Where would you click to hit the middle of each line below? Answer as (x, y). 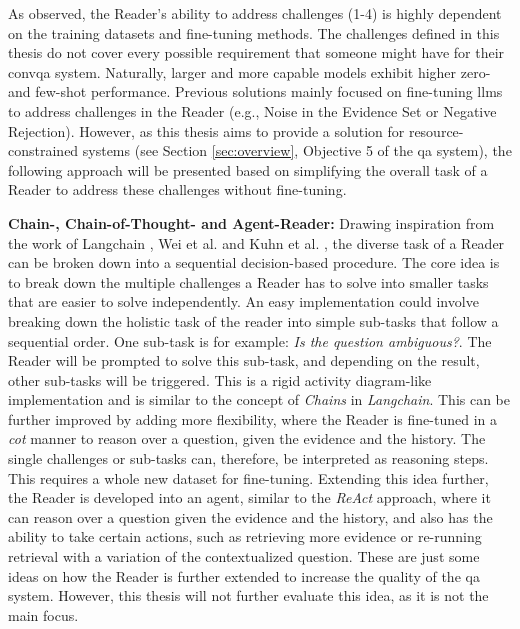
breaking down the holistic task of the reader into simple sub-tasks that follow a (253, 320)
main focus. (43, 614)
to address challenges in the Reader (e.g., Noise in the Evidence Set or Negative (252, 110)
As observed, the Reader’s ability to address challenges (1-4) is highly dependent (255, 13)
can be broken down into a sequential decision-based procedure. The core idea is (254, 262)
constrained (43, 150)
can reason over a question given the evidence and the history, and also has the (250, 516)
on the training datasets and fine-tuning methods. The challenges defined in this (254, 32)
